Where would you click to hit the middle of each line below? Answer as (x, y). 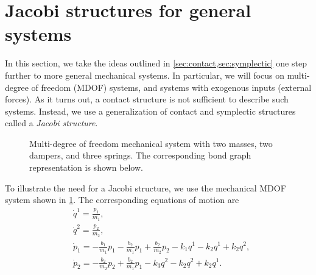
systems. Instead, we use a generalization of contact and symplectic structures (150, 111)
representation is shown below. (86, 167)
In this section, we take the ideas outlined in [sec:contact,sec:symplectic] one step (156, 63)
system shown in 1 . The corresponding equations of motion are (122, 200)
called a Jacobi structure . (51, 123)
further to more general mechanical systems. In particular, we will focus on (145, 75)
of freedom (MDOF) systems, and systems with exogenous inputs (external (171, 87)
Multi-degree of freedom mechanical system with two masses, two (151, 143)
